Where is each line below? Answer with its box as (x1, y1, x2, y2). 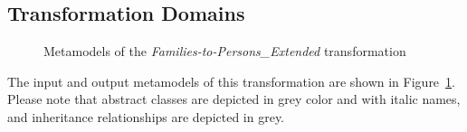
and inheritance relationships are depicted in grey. (7, 107, 285, 126)
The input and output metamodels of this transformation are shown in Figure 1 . (7, 71, 455, 90)
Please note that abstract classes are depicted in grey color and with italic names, (7, 90, 461, 108)
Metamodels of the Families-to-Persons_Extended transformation (43, 42, 406, 61)
